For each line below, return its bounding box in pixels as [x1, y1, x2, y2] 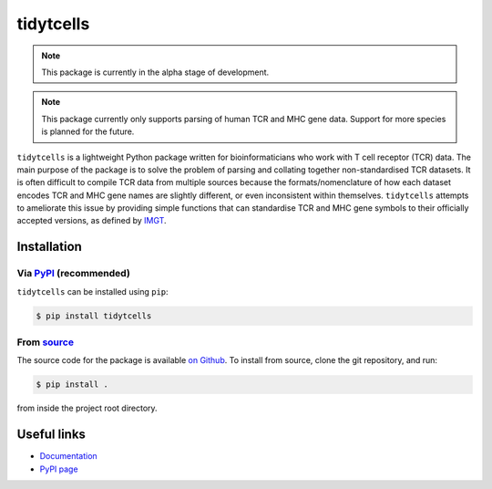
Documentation [39, 451, 97, 462]
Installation [16, 239, 82, 255]
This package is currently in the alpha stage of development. [41, 67, 270, 78]
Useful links [16, 427, 87, 442]
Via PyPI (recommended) [16, 267, 131, 280]
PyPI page [39, 463, 78, 474]
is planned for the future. [41, 126, 135, 137]
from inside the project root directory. [16, 402, 159, 414]
